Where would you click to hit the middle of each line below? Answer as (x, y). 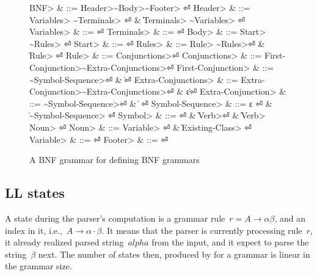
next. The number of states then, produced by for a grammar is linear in (174, 254)
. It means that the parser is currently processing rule (202, 230)
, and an (290, 218)
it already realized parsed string (64, 242)
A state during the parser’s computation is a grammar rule (115, 218)
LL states (35, 193)
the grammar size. (38, 266)
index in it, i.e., (34, 230)
